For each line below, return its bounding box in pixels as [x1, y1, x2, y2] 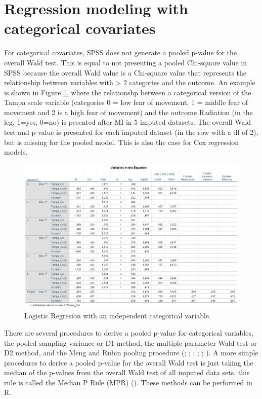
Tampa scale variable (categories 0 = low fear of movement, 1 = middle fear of [4, 97, 248, 107]
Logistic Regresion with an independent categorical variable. [24, 310, 211, 321]
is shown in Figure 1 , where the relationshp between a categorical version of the [4, 87, 251, 97]
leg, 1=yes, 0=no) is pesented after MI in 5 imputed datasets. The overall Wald [4, 117, 251, 127]
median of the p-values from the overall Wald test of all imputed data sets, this [4, 367, 250, 378]
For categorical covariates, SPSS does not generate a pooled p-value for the [4, 47, 237, 58]
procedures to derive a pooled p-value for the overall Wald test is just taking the [4, 357, 253, 368]
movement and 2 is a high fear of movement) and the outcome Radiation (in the [4, 106, 253, 117]
